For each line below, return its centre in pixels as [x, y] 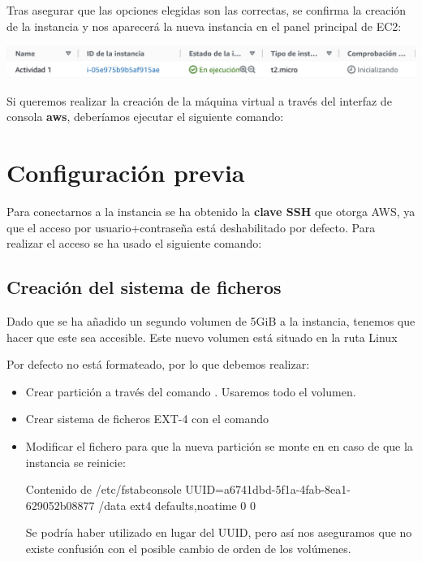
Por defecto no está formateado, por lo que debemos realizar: [158, 364]
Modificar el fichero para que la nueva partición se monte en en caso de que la [219, 445]
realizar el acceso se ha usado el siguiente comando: [134, 243]
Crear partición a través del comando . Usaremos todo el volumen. [191, 391]
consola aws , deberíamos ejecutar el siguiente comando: [145, 117]
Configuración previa [126, 173]
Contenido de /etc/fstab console [103, 489]
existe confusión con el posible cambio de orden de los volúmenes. [188, 548]
